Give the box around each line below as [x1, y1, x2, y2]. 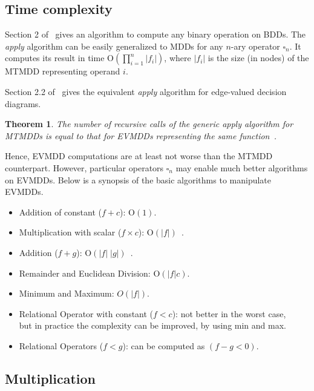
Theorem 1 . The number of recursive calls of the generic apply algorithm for [5, 117, 293, 130]
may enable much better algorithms [175, 161, 308, 174]
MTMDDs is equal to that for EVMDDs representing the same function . [5, 129, 276, 142]
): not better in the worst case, [172, 307, 286, 320]
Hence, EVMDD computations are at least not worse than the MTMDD [5, 149, 273, 162]
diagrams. [5, 97, 41, 110]
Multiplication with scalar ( [19, 226, 122, 238]
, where [164, 51, 191, 64]
